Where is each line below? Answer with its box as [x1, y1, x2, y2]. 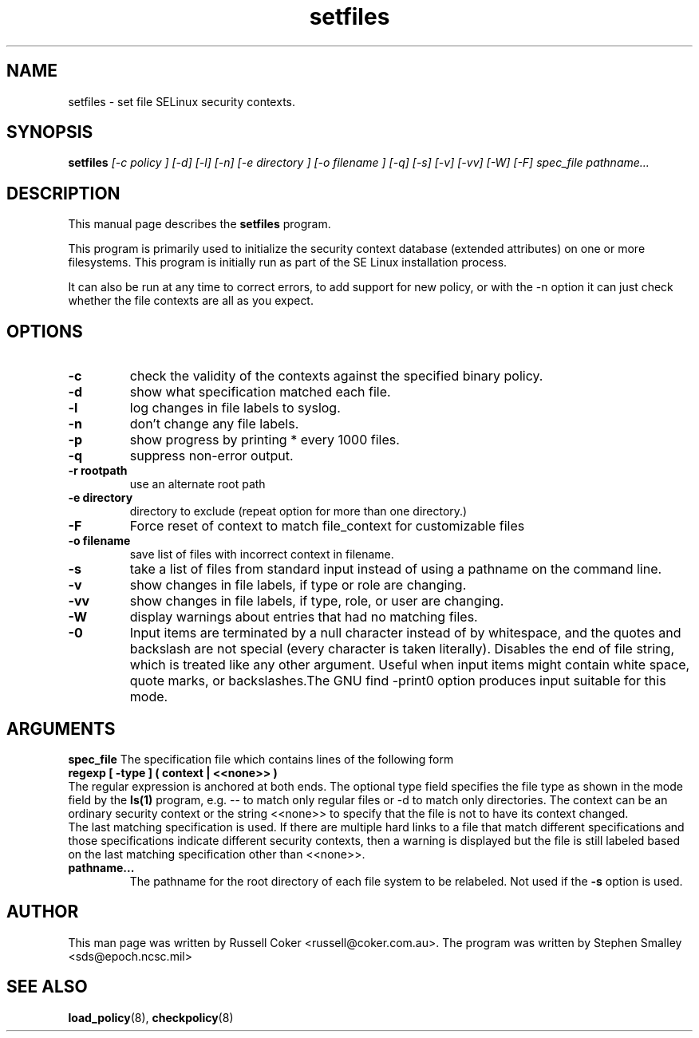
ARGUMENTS [6, 718, 116, 739]
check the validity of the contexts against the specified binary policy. [129, 368, 543, 385]
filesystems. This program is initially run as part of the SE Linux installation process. [68, 255, 507, 270]
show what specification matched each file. [129, 384, 391, 401]
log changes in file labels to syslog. [129, 400, 341, 416]
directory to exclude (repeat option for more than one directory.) [129, 504, 468, 519]
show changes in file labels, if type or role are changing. [129, 577, 467, 594]
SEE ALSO [6, 977, 88, 997]
